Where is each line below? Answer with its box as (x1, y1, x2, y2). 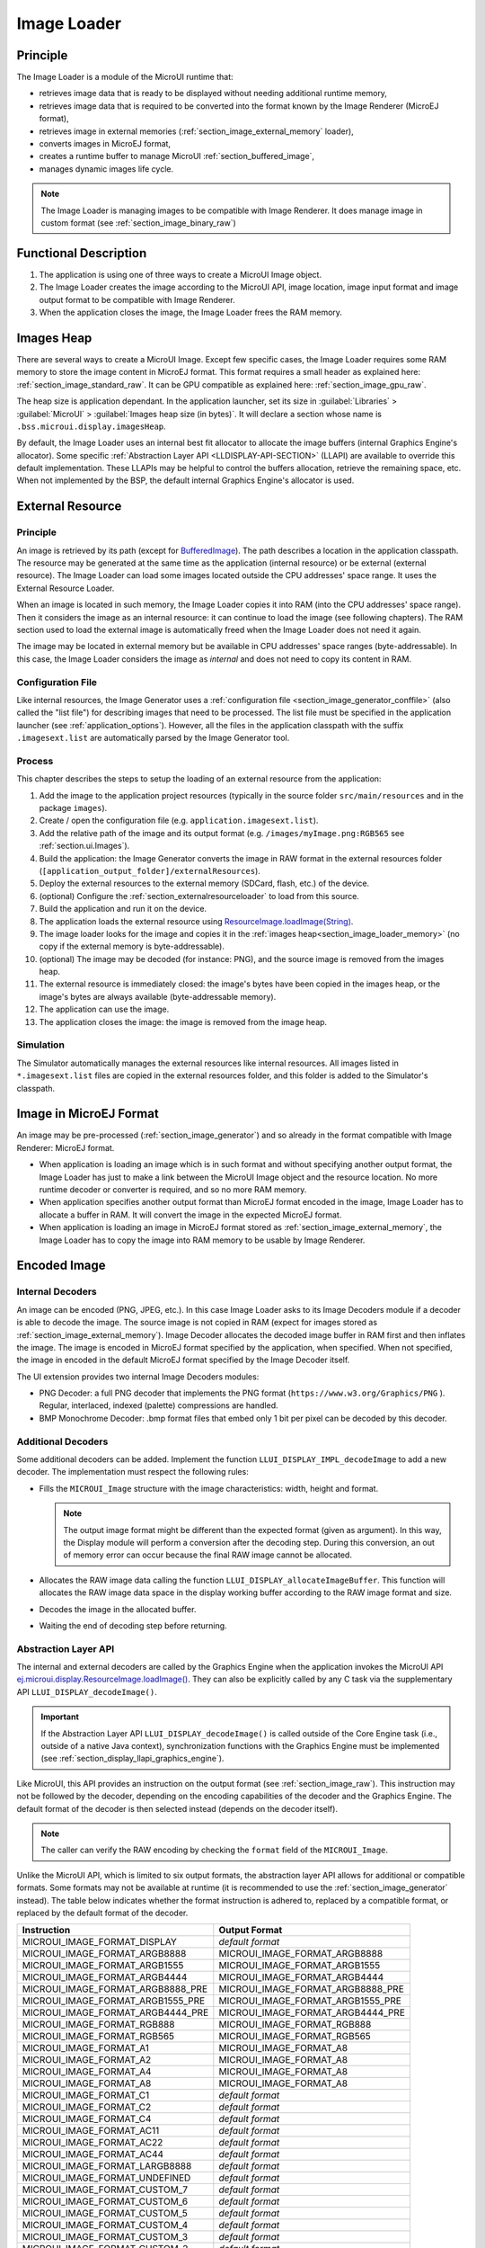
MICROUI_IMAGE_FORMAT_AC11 (22, 2125, 160, 2137)
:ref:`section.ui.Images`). (39, 841, 130, 852)
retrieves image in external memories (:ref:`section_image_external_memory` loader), (39, 126, 354, 137)
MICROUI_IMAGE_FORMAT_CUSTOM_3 (22, 2231, 189, 2244)
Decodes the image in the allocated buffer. (39, 1603, 197, 1614)
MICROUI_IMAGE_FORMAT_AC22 (22, 2136, 163, 2149)
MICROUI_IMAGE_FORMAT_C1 (22, 2089, 150, 2101)
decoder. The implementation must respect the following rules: (16, 1467, 249, 1477)
